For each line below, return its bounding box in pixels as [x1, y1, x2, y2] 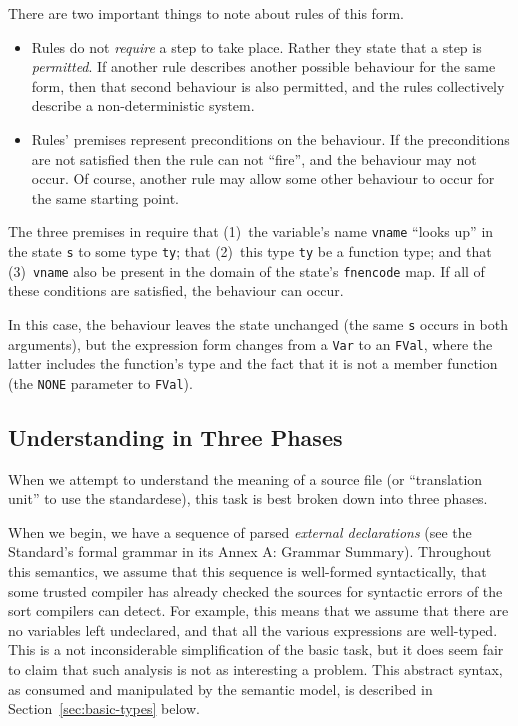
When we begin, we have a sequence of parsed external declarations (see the [8, 521, 472, 542]
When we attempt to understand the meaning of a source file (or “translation [8, 468, 483, 489]
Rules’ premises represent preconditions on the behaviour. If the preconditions [31, 128, 510, 149]
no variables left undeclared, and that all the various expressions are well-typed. [8, 619, 498, 640]
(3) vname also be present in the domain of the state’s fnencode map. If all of [8, 260, 485, 281]
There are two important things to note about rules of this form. [8, 3, 404, 23]
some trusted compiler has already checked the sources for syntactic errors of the [8, 580, 503, 601]
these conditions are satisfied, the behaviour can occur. [8, 280, 344, 301]
